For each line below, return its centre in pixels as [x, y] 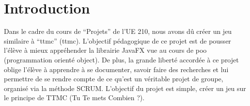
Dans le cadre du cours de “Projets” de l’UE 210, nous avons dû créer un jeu [118, 31]
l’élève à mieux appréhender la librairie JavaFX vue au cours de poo [105, 50]
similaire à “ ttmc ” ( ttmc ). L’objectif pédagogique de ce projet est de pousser [117, 40]
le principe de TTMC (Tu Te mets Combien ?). [74, 98]
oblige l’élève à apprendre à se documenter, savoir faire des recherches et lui [116, 69]
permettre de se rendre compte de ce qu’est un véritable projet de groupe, [114, 79]
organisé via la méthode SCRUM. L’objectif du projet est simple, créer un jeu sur [125, 88]
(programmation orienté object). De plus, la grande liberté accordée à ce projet [121, 59]
